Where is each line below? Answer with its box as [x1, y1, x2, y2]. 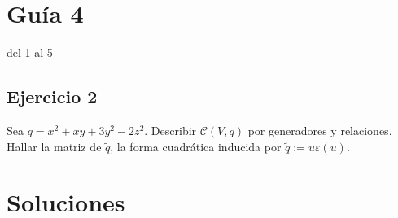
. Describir [144, 121, 197, 138]
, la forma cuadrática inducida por [110, 137, 282, 155]
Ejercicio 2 [7, 84, 98, 109]
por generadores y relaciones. [247, 121, 392, 138]
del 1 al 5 [7, 44, 53, 61]
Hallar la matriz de [7, 137, 102, 155]
